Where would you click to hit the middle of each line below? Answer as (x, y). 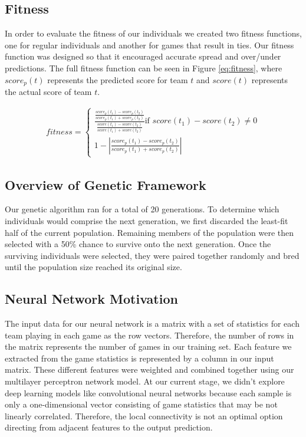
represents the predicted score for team (118, 79)
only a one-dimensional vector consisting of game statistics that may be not (141, 404)
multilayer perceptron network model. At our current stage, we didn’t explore (145, 381)
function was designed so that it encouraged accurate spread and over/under (143, 56)
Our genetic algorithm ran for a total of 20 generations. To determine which (142, 209)
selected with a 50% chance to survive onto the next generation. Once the (138, 244)
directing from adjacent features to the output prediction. (109, 427)
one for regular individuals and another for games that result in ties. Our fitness (149, 45)
